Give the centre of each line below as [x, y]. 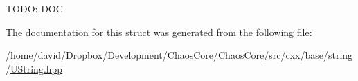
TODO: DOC [34, 8]
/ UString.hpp [34, 68]
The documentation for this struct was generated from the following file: [159, 31]
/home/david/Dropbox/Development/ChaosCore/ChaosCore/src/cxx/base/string [179, 55]
